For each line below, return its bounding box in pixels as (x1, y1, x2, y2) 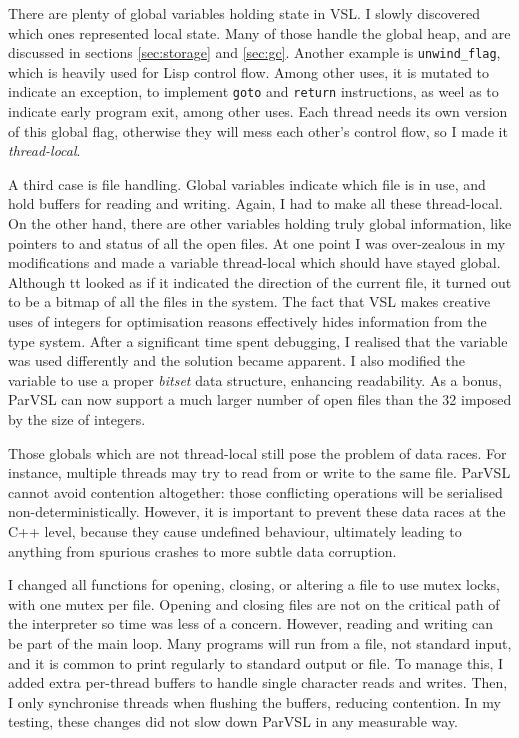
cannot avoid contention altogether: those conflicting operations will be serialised (8, 481, 503, 502)
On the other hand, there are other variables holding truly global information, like (8, 213, 512, 234)
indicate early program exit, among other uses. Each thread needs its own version (8, 101, 508, 122)
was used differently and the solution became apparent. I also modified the (8, 350, 465, 371)
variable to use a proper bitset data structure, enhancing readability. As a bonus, (8, 369, 503, 390)
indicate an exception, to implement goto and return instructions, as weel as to (8, 81, 499, 102)
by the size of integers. (8, 409, 146, 429)
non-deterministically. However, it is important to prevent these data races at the (8, 501, 506, 522)
